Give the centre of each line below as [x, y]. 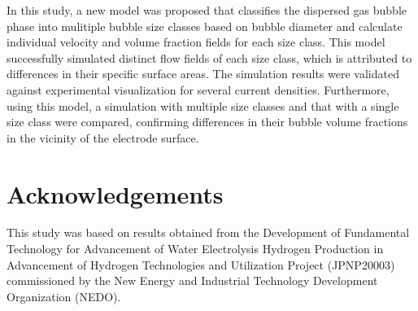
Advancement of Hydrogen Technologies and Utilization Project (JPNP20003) [201, 264]
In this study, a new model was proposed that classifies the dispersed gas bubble [207, 10]
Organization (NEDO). [64, 296]
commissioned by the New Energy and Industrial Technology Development [192, 280]
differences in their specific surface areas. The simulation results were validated [203, 74]
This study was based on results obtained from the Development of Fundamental [208, 232]
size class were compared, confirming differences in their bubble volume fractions [207, 122]
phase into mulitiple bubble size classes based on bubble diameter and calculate [205, 26]
